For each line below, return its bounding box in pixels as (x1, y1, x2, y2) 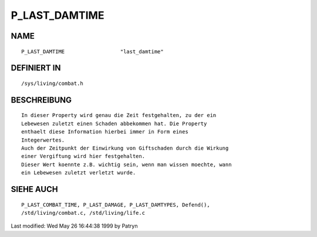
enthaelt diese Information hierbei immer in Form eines (21, 129, 189, 135)
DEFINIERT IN (11, 63, 61, 73)
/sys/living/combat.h (21, 80, 83, 87)
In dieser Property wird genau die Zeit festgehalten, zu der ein (21, 112, 217, 119)
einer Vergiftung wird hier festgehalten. (21, 153, 146, 160)
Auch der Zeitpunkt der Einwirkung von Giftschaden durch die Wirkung (21, 145, 229, 152)
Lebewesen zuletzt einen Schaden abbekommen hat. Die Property (21, 120, 207, 127)
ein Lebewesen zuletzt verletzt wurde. (21, 170, 136, 176)
